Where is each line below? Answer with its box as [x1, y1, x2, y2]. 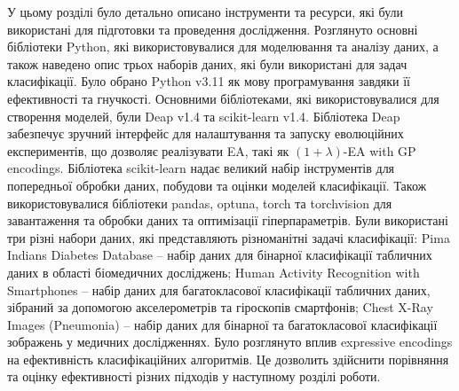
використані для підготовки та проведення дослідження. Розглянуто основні [7, 20, 418, 38]
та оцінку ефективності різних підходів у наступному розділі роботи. [7, 367, 381, 386]
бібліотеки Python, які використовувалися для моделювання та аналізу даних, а [7, 37, 439, 56]
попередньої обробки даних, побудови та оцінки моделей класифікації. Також [7, 176, 427, 194]
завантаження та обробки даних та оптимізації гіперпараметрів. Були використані [7, 211, 448, 230]
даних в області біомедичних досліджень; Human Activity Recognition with [7, 262, 420, 281]
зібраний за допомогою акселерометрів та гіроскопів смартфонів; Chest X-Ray [7, 298, 433, 317]
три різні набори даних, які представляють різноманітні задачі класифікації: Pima [7, 228, 450, 246]
